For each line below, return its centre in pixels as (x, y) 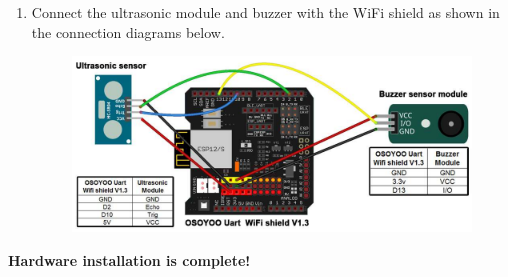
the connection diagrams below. (128, 31)
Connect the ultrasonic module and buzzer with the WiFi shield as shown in (265, 12)
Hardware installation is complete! (129, 259)
